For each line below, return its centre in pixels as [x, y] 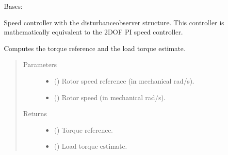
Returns [35, 113]
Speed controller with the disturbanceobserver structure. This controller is [114, 22]
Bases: [13, 6]
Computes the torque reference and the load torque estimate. [95, 48]
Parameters [40, 64]
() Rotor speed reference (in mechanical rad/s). [124, 80]
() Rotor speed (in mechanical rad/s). [110, 97]
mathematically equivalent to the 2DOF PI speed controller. [94, 32]
